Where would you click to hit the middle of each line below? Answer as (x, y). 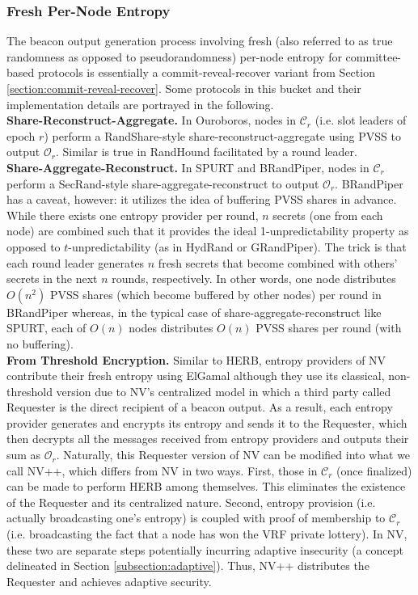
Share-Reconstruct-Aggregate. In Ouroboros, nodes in (152, 120)
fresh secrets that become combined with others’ (278, 262)
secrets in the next (52, 279)
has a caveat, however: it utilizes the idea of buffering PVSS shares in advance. (202, 199)
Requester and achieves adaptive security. (109, 581)
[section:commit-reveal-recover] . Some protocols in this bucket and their (184, 88)
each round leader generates (76, 262)
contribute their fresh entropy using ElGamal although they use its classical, (196, 376)
